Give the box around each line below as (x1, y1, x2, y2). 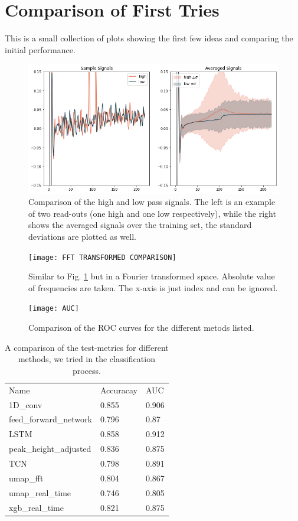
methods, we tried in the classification (18, 353, 155, 365)
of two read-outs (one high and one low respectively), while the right (28, 207, 276, 219)
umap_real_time (9, 486, 71, 499)
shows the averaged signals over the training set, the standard (28, 219, 252, 231)
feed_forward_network (9, 413, 92, 425)
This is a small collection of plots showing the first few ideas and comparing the (5, 32, 293, 44)
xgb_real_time (9, 501, 64, 513)
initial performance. (5, 43, 76, 56)
